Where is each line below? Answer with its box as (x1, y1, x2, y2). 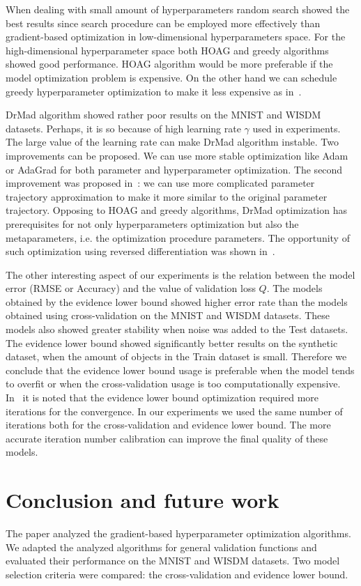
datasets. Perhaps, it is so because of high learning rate (6, 121, 241, 135)
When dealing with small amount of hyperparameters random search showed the (6, 2, 350, 16)
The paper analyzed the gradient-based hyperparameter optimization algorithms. (6, 526, 351, 541)
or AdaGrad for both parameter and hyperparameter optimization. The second (6, 162, 343, 176)
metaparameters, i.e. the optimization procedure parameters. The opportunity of (6, 230, 350, 245)
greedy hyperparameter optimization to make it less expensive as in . (6, 84, 302, 98)
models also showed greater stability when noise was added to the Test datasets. (6, 322, 348, 337)
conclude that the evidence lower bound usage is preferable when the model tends (6, 362, 355, 377)
